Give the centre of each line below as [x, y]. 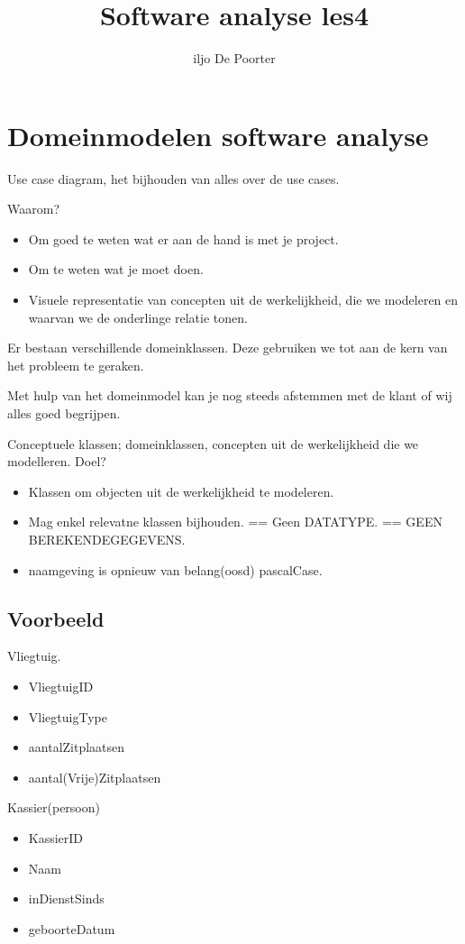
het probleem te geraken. [76, 365]
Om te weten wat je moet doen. [116, 269]
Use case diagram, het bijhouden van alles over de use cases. [173, 178]
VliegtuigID [61, 686]
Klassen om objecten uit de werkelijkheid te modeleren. [181, 491]
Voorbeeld [56, 618]
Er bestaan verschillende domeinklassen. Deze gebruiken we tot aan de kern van [228, 348]
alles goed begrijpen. [64, 413]
